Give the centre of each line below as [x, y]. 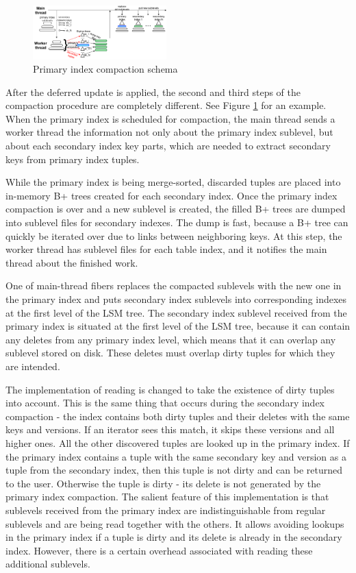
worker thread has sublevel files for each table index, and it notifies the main [166, 249]
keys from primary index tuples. [73, 159]
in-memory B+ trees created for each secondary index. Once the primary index [171, 195]
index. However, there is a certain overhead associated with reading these [159, 550]
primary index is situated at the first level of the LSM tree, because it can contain [178, 326]
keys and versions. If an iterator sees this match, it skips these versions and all [170, 429]
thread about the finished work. [72, 262]
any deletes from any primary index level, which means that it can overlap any [171, 339]
